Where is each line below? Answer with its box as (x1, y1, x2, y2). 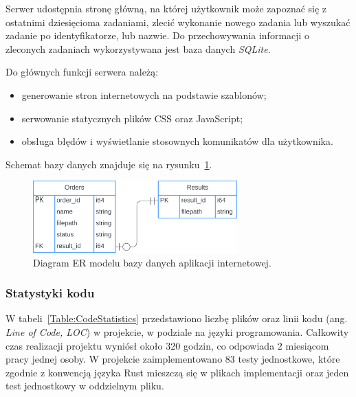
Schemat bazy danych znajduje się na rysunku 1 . (5, 157, 212, 171)
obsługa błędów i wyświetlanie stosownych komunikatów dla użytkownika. (21, 134, 333, 148)
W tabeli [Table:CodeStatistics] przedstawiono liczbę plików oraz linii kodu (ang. (5, 311, 348, 326)
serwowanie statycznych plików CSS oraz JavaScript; (21, 111, 243, 125)
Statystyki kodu (5, 284, 95, 302)
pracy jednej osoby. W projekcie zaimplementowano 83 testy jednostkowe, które (5, 352, 340, 366)
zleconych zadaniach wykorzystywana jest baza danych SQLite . (5, 41, 271, 56)
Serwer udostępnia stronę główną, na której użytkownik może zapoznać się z (5, 1, 327, 15)
